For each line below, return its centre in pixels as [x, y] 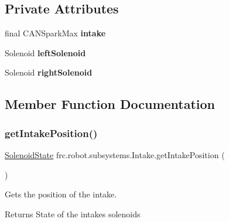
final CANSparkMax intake [55, 33]
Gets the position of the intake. [61, 194]
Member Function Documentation [110, 104]
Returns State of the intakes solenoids [73, 214]
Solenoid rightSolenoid [49, 72]
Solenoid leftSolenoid [45, 52]
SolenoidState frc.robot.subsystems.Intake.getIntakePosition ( [115, 154]
